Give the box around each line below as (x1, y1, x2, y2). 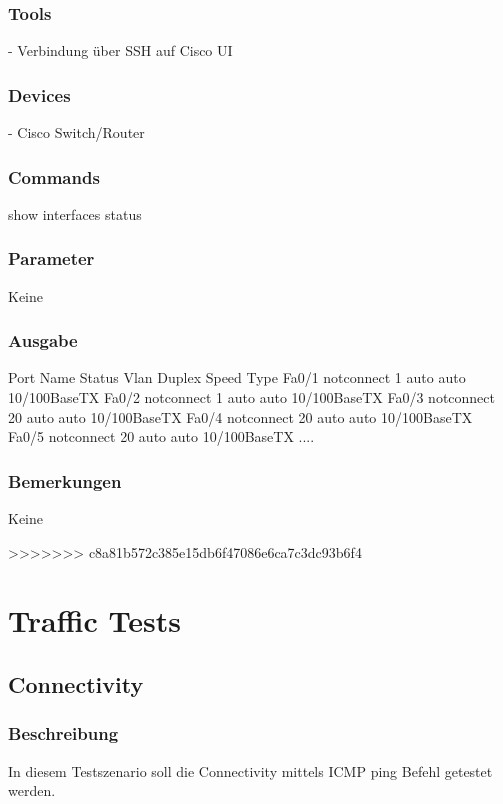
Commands (8, 164, 100, 189)
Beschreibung (8, 721, 119, 746)
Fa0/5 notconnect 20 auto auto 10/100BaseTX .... (8, 426, 315, 447)
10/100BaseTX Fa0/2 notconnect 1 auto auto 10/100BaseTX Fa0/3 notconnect (8, 387, 496, 408)
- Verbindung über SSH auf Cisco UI (8, 40, 233, 61)
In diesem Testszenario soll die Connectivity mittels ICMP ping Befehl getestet (8, 760, 493, 781)
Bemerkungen (8, 468, 122, 493)
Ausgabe (8, 328, 78, 353)
